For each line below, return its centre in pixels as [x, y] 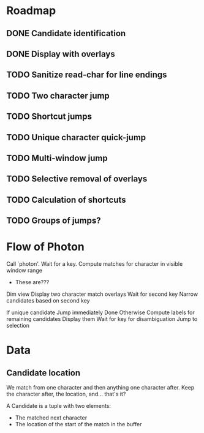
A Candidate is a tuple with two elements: [59, 406]
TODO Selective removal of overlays [77, 179]
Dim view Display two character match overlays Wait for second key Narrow [102, 294]
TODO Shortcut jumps [49, 117]
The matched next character [51, 418]
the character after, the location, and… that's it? [66, 394]
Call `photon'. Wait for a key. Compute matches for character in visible [95, 264]
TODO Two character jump [58, 96]
